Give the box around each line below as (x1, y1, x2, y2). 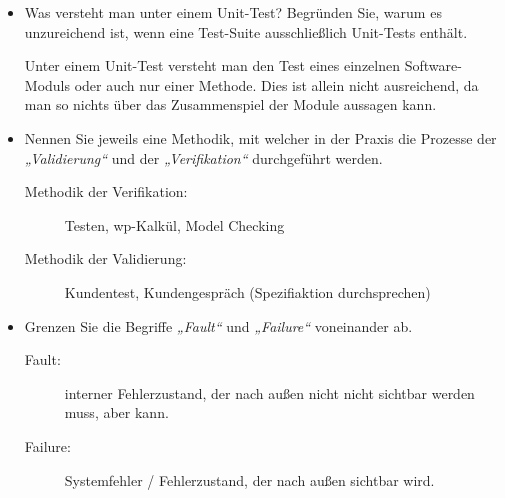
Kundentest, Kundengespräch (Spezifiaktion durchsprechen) (64, 281, 431, 302)
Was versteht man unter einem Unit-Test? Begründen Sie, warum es (24, 2, 442, 22)
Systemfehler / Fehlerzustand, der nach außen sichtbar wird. (64, 469, 435, 490)
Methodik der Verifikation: (24, 181, 188, 202)
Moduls (24, 74, 71, 95)
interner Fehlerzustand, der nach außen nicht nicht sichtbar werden (64, 382, 475, 403)
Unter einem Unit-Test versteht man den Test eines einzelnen (24, 55, 401, 76)
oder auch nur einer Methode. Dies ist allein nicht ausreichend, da (74, 74, 479, 95)
